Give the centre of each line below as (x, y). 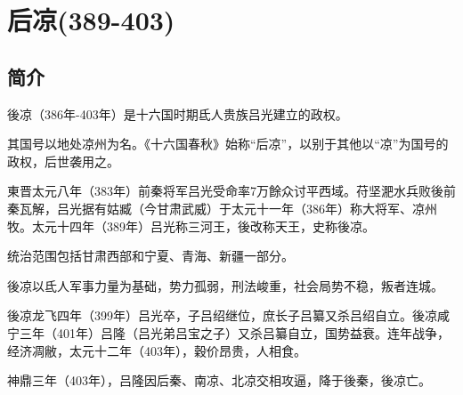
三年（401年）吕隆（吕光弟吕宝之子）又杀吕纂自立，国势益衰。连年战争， (234, 332)
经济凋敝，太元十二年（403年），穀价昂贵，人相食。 (157, 350)
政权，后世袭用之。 (63, 161)
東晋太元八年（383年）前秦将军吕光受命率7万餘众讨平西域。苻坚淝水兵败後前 (231, 191)
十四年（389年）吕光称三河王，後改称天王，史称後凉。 (215, 226)
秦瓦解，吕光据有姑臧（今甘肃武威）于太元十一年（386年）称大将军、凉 (216, 208)
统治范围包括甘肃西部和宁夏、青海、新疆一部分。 (150, 256)
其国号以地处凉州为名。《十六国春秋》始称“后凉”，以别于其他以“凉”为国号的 (228, 144)
